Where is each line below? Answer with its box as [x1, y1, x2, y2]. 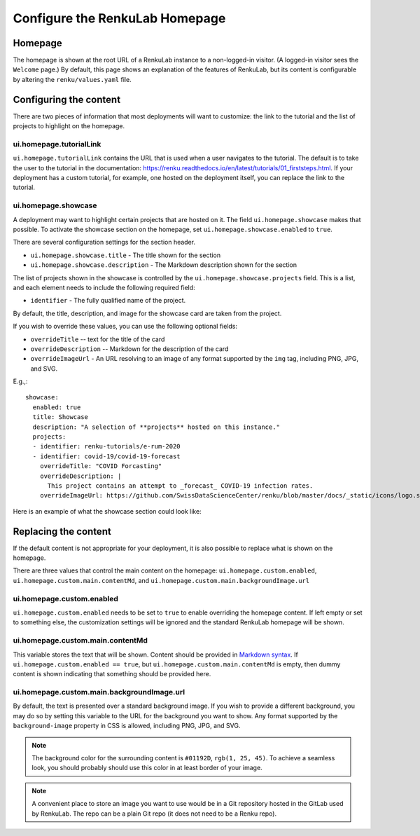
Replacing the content [13, 526, 111, 537]
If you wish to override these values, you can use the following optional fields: [13, 322, 238, 331]
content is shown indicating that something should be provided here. [13, 670, 211, 678]
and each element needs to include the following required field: [13, 283, 195, 292]
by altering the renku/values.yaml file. [13, 75, 132, 83]
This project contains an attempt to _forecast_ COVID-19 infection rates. [47, 481, 314, 490]
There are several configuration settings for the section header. [13, 238, 196, 247]
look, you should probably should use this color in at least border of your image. [31, 764, 262, 772]
